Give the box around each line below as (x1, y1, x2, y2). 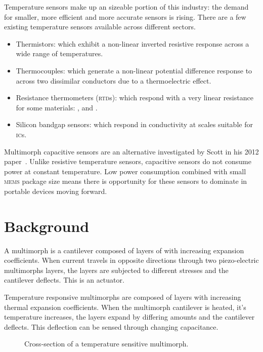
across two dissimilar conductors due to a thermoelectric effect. (16, 75, 211, 86)
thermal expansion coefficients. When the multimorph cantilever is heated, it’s (4, 301, 246, 312)
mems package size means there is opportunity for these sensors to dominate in (4, 176, 247, 186)
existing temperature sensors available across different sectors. (4, 21, 196, 32)
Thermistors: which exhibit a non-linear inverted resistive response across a (16, 38, 249, 49)
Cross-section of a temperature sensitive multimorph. (24, 338, 189, 349)
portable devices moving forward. (4, 185, 107, 196)
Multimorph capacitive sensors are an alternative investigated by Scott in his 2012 (4, 146, 259, 157)
